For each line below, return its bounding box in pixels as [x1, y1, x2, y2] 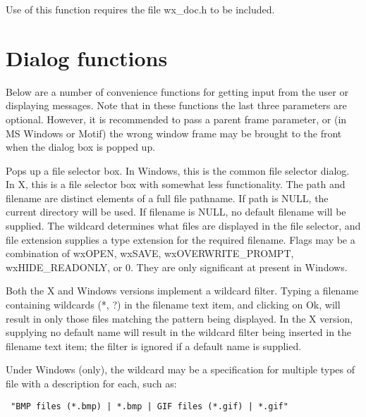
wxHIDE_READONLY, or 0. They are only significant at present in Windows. [6, 259, 348, 274]
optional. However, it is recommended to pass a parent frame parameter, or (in [6, 111, 347, 126]
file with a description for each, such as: [6, 376, 177, 390]
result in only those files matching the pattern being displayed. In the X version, [6, 311, 353, 325]
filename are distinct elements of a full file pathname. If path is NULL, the [6, 190, 329, 205]
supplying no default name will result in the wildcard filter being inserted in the [6, 325, 352, 340]
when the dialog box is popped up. [6, 139, 156, 154]
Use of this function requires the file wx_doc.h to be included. [6, 2, 275, 16]
